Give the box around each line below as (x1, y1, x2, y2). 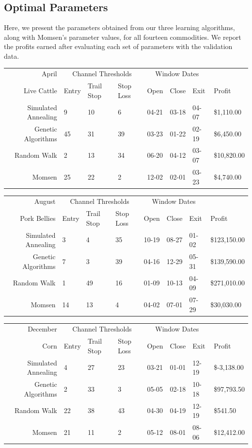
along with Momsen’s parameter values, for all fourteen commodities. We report (4, 32, 241, 42)
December (28, 324, 57, 334)
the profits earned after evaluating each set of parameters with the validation (4, 41, 233, 51)
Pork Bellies (20, 213, 56, 223)
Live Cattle (24, 85, 57, 95)
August (34, 196, 56, 206)
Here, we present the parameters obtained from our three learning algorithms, (4, 22, 235, 33)
